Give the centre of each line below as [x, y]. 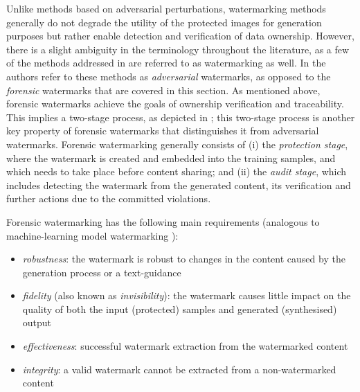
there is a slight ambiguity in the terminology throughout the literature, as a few [178, 49]
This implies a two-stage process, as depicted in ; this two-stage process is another [181, 117]
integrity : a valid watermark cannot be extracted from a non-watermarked [179, 369]
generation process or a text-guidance [102, 272]
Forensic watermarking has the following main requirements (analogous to [163, 221]
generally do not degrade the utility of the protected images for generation [164, 22]
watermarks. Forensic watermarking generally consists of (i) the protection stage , [177, 144]
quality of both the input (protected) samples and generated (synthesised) [180, 309]
